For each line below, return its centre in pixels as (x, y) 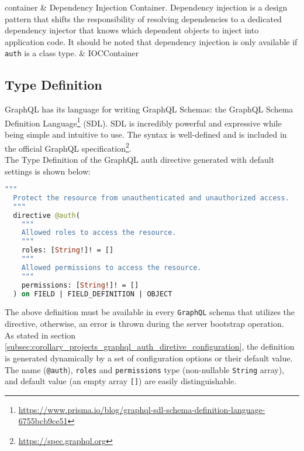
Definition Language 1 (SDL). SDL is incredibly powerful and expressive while (143, 122)
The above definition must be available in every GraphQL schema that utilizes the (150, 312)
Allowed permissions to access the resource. (111, 267)
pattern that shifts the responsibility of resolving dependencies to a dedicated (143, 18)
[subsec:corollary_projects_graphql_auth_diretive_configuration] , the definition (150, 346)
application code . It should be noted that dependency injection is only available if (151, 41)
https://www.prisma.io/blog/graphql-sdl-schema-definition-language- (142, 409)
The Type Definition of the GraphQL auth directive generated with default (140, 159)
